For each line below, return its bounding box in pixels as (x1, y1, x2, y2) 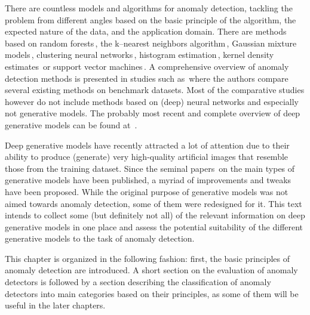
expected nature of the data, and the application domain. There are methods (5, 25, 287, 38)
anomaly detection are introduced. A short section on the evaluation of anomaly (5, 264, 298, 276)
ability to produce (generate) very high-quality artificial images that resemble (5, 150, 288, 163)
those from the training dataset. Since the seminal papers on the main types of (5, 162, 295, 174)
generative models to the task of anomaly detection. (5, 232, 195, 245)
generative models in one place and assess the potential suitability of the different (5, 220, 303, 233)
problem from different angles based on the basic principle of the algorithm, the (5, 13, 296, 26)
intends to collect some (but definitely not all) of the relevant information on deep (5, 209, 305, 221)
